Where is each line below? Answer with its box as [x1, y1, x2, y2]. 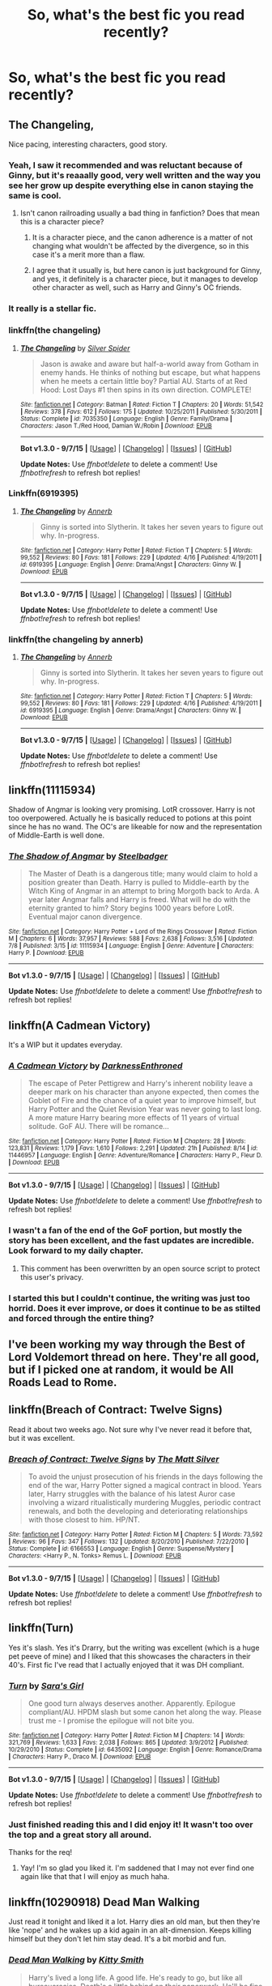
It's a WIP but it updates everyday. [8, 1040, 123, 1050]
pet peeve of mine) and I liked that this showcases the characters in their [8, 1651, 251, 1661]
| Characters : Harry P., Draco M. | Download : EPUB [8, 1753, 151, 1761]
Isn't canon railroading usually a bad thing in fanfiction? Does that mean [19, 208, 261, 218]
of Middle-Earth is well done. [8, 830, 105, 840]
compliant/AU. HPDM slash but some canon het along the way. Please [28, 1707, 261, 1717]
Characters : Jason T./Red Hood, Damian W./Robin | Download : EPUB [19, 421, 212, 430]
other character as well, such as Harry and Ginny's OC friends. [32, 283, 242, 292]
